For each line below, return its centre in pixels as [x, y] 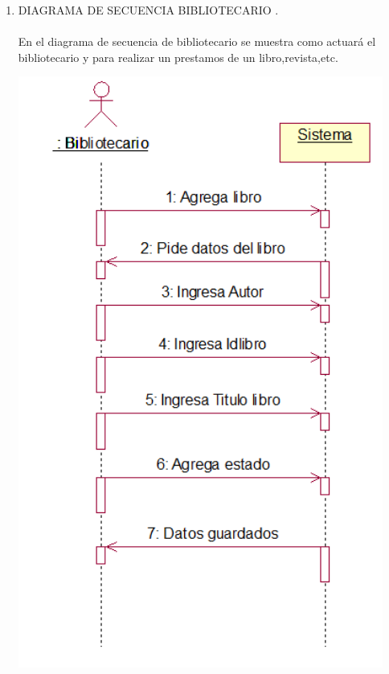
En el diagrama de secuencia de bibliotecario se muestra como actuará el [197, 41]
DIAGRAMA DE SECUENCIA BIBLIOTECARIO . [148, 10]
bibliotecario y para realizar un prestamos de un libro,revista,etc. [178, 57]
